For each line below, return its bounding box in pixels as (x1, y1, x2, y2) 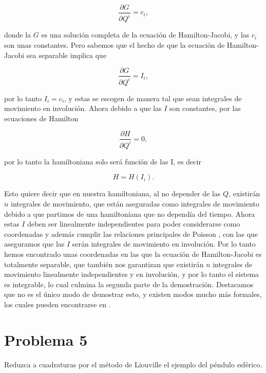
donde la (4, 29, 31, 40)
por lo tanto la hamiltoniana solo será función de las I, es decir (4, 156, 201, 166)
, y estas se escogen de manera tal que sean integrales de (64, 92, 242, 103)
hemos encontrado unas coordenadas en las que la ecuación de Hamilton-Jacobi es (4, 248, 262, 259)
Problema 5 (4, 329, 88, 350)
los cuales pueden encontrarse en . (4, 299, 111, 309)
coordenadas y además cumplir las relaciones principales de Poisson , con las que (4, 228, 258, 239)
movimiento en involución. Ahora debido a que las (4, 103, 162, 114)
